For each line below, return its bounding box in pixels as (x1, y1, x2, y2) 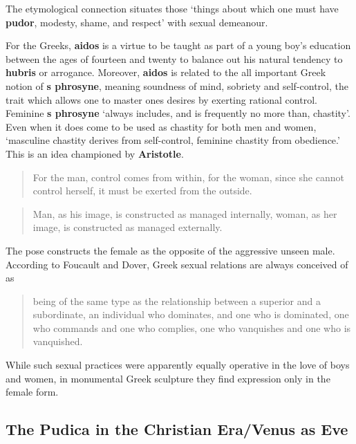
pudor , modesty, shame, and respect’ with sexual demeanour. (6, 15, 268, 29)
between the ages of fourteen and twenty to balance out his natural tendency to (6, 51, 343, 66)
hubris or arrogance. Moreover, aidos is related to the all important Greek (6, 65, 326, 80)
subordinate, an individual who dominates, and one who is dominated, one (32, 307, 349, 322)
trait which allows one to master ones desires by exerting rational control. (6, 92, 317, 107)
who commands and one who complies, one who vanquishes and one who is (32, 320, 351, 335)
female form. (6, 385, 59, 399)
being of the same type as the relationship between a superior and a (32, 293, 321, 308)
